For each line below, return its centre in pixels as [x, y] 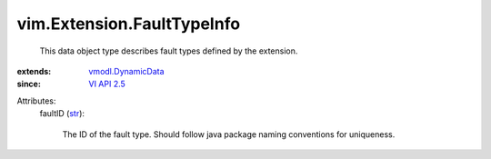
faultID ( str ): [62, 114]
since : [29, 84]
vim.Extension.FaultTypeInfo [129, 24]
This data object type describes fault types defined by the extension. [169, 51]
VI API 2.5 [107, 84]
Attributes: [36, 101]
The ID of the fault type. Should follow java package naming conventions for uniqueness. [229, 134]
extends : [34, 71]
